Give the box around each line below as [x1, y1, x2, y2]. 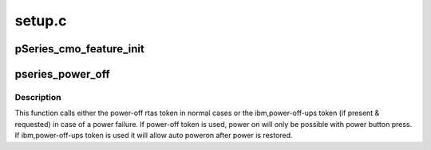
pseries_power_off [14, 67, 110, 81]
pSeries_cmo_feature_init [14, 42, 145, 56]
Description [14, 91, 61, 102]
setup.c [14, 12, 67, 29]
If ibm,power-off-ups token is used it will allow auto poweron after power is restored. [14, 131, 293, 140]
